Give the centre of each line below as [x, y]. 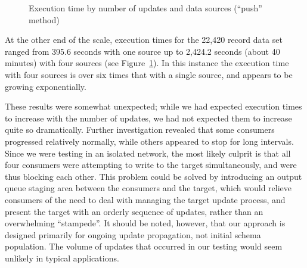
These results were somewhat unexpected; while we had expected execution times [153, 106]
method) [44, 19]
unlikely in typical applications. [62, 258]
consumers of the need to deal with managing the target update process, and [145, 199]
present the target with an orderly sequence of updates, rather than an [134, 211]
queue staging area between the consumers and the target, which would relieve [148, 188]
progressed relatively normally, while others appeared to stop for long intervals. [149, 141]
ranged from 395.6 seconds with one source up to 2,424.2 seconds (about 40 [142, 51]
